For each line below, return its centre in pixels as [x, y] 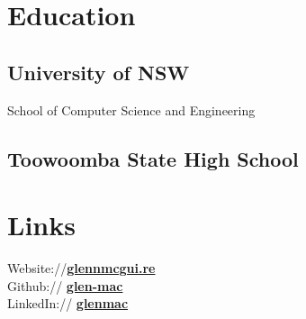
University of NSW [99, 72]
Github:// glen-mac [65, 285]
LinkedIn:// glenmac [68, 303]
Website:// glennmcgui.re [81, 268]
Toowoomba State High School [153, 158]
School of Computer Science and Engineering [131, 109]
